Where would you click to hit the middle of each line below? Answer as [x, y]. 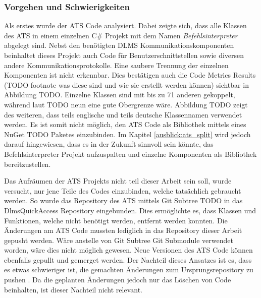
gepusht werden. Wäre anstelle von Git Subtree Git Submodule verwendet [119, 240]
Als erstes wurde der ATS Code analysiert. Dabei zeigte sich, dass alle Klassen [125, 25]
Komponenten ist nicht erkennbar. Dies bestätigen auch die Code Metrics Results [130, 75]
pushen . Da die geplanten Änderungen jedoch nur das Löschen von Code [118, 280]
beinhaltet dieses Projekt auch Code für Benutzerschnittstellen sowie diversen [124, 55]
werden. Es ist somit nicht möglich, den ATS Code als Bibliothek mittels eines [125, 124]
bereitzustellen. [28, 164]
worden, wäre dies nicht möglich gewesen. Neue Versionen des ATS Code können [128, 250]
